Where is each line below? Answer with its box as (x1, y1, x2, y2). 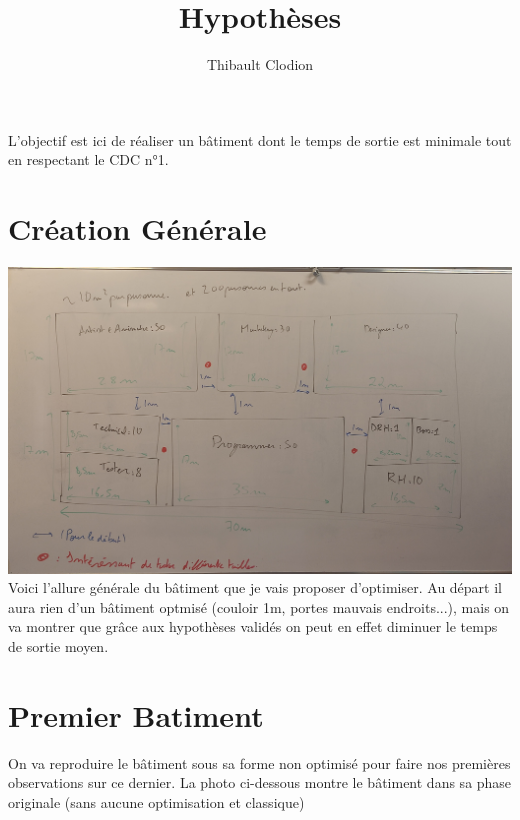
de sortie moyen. (8, 636, 109, 657)
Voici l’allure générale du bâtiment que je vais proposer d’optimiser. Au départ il (8, 577, 502, 598)
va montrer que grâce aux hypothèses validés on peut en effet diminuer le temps (8, 616, 498, 637)
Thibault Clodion (206, 54, 314, 75)
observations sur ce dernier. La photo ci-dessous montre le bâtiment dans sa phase (8, 772, 512, 793)
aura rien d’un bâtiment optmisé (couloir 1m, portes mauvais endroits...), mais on (8, 596, 510, 617)
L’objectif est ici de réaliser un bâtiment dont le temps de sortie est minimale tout (8, 129, 512, 150)
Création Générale (8, 208, 267, 249)
